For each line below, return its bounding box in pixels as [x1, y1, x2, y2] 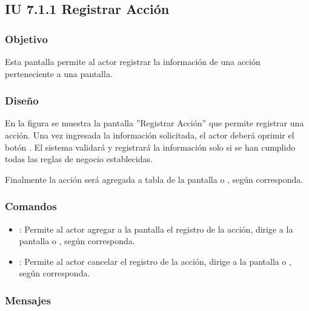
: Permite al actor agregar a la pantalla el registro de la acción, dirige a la [19, 222, 293, 235]
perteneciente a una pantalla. [5, 67, 113, 80]
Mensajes [5, 292, 51, 307]
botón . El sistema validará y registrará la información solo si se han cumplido [5, 140, 296, 153]
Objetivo [5, 31, 48, 46]
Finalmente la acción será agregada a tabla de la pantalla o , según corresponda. [5, 173, 304, 185]
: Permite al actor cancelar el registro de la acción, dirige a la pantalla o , [19, 255, 292, 267]
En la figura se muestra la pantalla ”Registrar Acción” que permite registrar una [5, 117, 304, 129]
